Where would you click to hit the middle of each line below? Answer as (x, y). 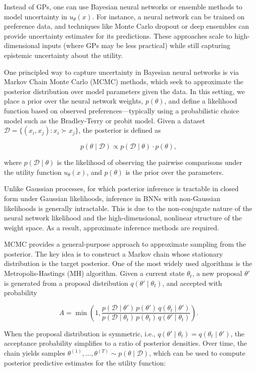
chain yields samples (35, 353)
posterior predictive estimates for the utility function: (85, 362)
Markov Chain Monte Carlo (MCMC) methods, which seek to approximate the (124, 81)
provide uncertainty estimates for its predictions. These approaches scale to (118, 35)
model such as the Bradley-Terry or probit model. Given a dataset (105, 120)
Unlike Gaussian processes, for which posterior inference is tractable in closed (121, 188)
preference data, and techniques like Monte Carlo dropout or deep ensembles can (127, 26)
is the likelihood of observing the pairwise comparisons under (150, 162)
